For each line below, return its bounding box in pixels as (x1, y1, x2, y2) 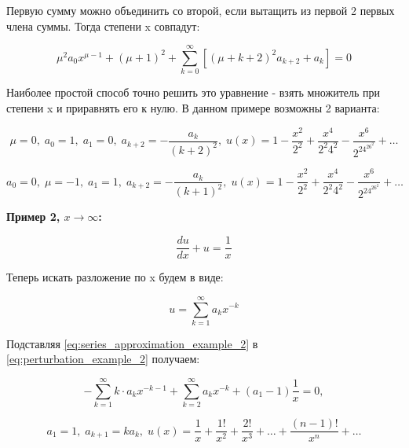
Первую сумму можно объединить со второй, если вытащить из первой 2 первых (6, 2, 395, 18)
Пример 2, (6, 208, 60, 225)
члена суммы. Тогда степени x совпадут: (6, 17, 200, 34)
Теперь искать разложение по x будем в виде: (6, 269, 224, 285)
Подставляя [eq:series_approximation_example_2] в (6, 335, 258, 351)
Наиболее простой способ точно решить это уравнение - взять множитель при (6, 84, 381, 101)
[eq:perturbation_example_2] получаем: (6, 351, 200, 367)
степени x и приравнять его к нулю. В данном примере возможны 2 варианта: (6, 99, 380, 116)
